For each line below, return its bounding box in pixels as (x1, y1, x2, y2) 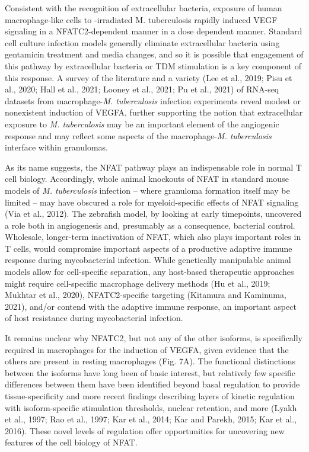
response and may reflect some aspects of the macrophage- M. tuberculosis (5, 129, 272, 142)
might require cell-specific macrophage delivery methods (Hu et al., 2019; (5, 277, 270, 289)
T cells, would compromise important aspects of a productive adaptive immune (5, 242, 292, 254)
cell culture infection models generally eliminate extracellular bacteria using (5, 36, 280, 49)
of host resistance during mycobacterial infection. (5, 312, 183, 324)
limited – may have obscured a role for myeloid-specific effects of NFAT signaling (5, 195, 299, 208)
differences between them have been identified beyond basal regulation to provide (5, 378, 300, 390)
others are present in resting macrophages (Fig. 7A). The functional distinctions (5, 355, 296, 367)
